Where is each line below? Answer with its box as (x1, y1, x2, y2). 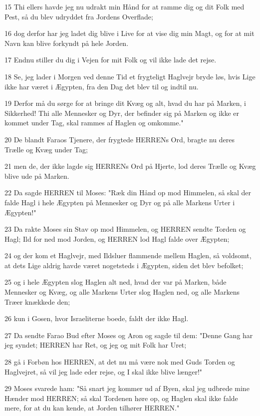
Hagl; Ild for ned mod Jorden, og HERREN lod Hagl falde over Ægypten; (4, 233, 230, 244)
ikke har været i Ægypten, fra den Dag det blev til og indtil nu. (4, 81, 199, 91)
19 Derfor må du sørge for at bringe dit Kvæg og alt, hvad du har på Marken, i (4, 98, 246, 108)
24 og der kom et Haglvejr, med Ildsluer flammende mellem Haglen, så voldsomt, (4, 250, 252, 261)
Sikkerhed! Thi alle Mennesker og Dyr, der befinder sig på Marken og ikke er (4, 107, 240, 118)
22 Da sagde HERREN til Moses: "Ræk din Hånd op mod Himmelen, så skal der (4, 187, 252, 198)
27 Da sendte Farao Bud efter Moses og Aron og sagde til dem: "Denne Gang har (4, 330, 253, 340)
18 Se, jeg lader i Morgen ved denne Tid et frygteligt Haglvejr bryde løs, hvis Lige (4, 71, 256, 81)
